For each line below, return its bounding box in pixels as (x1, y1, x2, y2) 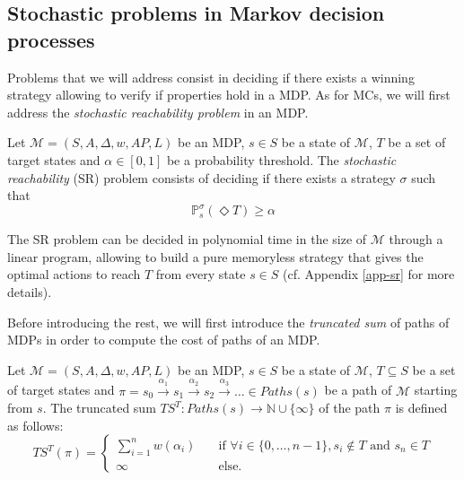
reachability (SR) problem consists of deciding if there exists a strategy (7, 168, 396, 187)
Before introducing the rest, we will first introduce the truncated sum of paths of (7, 312, 450, 331)
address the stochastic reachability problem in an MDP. (7, 102, 309, 121)
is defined (395, 398, 448, 417)
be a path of (324, 380, 392, 399)
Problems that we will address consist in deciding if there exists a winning (7, 67, 415, 86)
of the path (319, 398, 381, 417)
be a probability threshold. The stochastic (166, 150, 397, 169)
